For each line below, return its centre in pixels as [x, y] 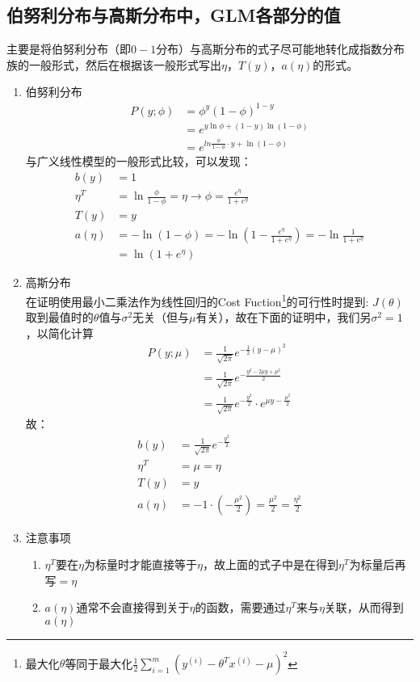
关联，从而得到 [364, 607]
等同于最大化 [99, 663]
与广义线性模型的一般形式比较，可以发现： [139, 161]
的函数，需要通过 [240, 607]
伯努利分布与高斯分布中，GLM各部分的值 [174, 15]
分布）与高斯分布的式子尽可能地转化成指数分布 [281, 49]
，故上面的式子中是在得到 [271, 564]
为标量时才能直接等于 [141, 564]
